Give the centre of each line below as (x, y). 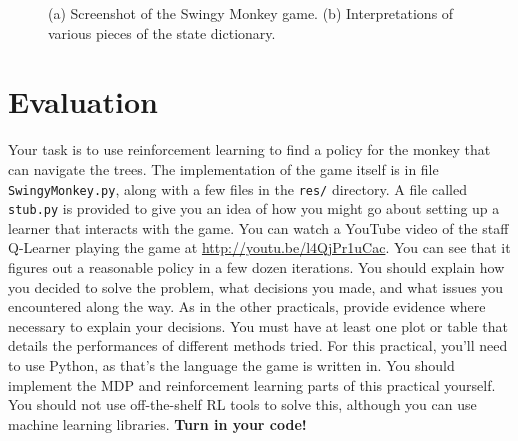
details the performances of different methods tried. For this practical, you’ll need (258, 345)
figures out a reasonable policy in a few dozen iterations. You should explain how (256, 267)
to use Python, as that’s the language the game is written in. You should (231, 364)
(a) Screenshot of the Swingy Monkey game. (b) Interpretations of (251, 13)
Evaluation (83, 101)
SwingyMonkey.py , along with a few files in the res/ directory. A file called (237, 188)
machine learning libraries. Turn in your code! (157, 423)
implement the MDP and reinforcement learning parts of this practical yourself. (252, 384)
